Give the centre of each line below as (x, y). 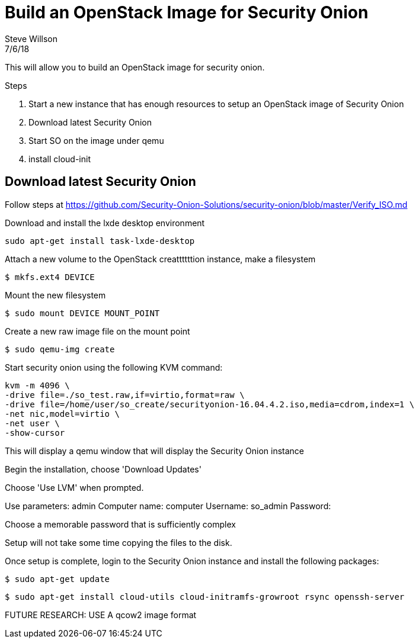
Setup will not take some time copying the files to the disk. (119, 542)
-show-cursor (35, 433)
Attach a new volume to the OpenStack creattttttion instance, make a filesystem (160, 259)
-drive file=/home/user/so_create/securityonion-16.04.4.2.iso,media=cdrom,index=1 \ (210, 404)
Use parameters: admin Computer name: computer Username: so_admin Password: (168, 506)
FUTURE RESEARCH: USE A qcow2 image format (101, 615)
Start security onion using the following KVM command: (114, 367)
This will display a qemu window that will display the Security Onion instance (154, 451)
